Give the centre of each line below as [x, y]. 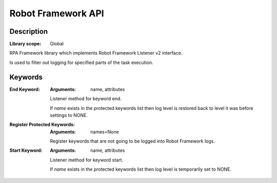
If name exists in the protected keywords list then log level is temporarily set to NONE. [141, 169]
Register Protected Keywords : [42, 125]
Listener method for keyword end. [86, 99]
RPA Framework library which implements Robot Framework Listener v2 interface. [96, 53]
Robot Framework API [57, 13]
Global [57, 44]
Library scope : [25, 44]
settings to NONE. [69, 115]
